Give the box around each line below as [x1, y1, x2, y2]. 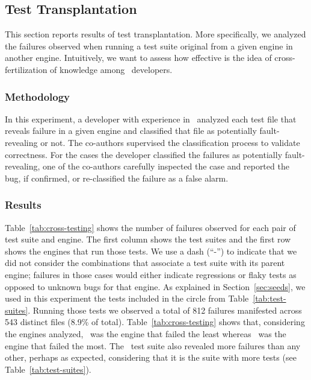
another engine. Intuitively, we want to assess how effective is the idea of [5, 51, 272, 64]
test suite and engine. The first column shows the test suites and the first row [5, 233, 291, 245]
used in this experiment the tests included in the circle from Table [5, 292, 249, 305]
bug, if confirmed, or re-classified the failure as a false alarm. [5, 171, 229, 184]
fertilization [5, 63, 48, 75]
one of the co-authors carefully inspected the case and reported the [43, 160, 289, 173]
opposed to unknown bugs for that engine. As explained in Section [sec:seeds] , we [5, 280, 306, 293]
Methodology [5, 89, 70, 104]
